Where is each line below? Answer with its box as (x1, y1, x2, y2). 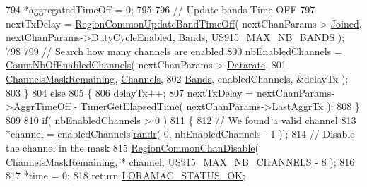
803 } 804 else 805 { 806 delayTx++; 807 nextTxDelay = (6, 85, 254, 99)
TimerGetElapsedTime (80, 99, 180, 114)
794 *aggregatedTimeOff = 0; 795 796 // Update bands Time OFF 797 (6, 2, 315, 16)
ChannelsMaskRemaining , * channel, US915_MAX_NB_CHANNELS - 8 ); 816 (6, 154, 355, 169)
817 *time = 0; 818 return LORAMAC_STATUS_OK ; (6, 168, 245, 183)
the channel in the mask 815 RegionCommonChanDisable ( (6, 140, 259, 155)
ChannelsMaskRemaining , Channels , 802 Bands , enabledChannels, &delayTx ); (6, 71, 349, 85)
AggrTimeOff (13, 99, 71, 114)
